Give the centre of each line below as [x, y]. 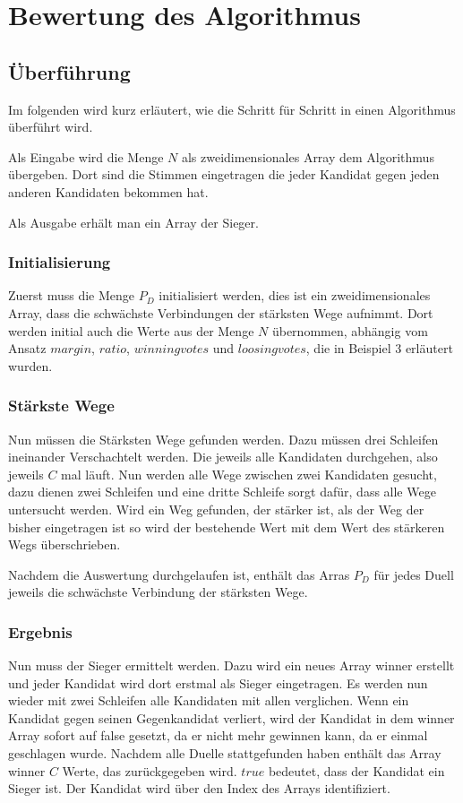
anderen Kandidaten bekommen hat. [108, 191]
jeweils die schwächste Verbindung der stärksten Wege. [158, 592]
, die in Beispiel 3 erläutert [379, 348]
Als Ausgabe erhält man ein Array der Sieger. [133, 222]
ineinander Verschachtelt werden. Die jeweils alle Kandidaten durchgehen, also [223, 457]
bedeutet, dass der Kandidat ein [356, 770]
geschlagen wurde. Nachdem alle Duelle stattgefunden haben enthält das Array [225, 753]
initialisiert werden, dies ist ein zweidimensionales [295, 295]
